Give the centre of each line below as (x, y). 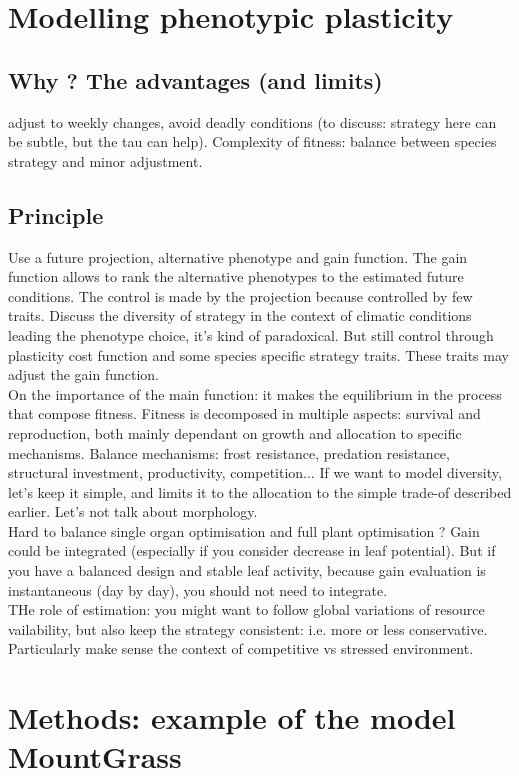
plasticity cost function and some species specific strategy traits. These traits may (258, 354)
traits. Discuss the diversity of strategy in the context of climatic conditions (240, 315)
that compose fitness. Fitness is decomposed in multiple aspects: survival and (244, 413)
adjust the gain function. (84, 374)
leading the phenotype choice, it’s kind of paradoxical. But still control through (251, 334)
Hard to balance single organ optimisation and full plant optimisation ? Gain (244, 530)
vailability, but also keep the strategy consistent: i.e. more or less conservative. (248, 628)
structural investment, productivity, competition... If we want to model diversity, (255, 472)
